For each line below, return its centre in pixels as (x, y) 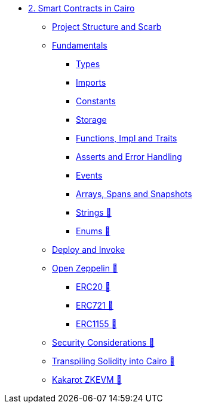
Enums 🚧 (93, 231)
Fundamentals (80, 45)
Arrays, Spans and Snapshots (134, 194)
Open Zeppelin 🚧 (85, 268)
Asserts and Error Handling (129, 157)
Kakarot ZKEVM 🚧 (87, 380)
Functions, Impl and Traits (127, 138)
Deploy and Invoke (89, 250)
